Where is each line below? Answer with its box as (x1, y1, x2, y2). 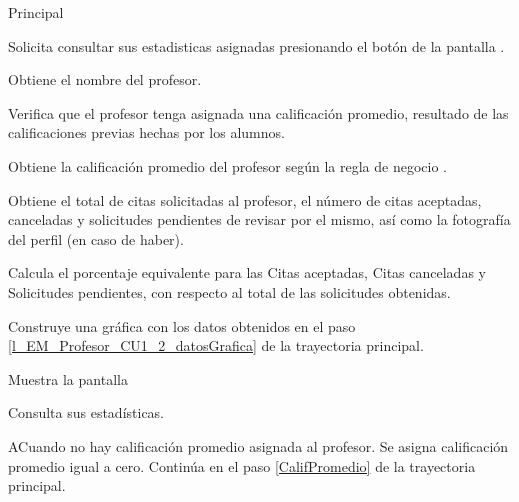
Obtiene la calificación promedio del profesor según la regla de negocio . (8, 155, 447, 176)
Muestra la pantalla (8, 368, 128, 389)
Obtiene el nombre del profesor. (8, 69, 202, 90)
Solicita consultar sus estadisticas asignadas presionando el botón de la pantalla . (8, 35, 505, 56)
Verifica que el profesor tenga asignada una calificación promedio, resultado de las (8, 102, 509, 123)
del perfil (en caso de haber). (8, 228, 184, 249)
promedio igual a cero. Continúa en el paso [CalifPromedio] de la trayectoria (8, 455, 476, 476)
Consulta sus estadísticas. (8, 402, 165, 423)
